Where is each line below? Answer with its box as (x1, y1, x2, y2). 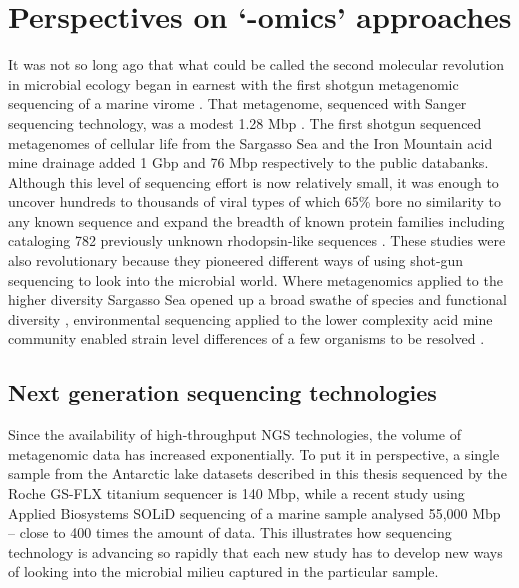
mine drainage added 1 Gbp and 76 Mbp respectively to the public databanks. (8, 152, 489, 173)
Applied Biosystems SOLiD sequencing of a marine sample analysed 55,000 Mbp (8, 502, 501, 523)
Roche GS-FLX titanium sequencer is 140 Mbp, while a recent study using (8, 483, 465, 504)
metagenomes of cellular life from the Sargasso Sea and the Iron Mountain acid (8, 132, 493, 153)
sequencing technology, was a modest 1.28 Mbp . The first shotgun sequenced (8, 112, 482, 133)
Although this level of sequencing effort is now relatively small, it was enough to (8, 171, 499, 192)
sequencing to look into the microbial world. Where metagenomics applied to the (8, 269, 503, 290)
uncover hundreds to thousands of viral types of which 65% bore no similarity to (8, 191, 501, 212)
